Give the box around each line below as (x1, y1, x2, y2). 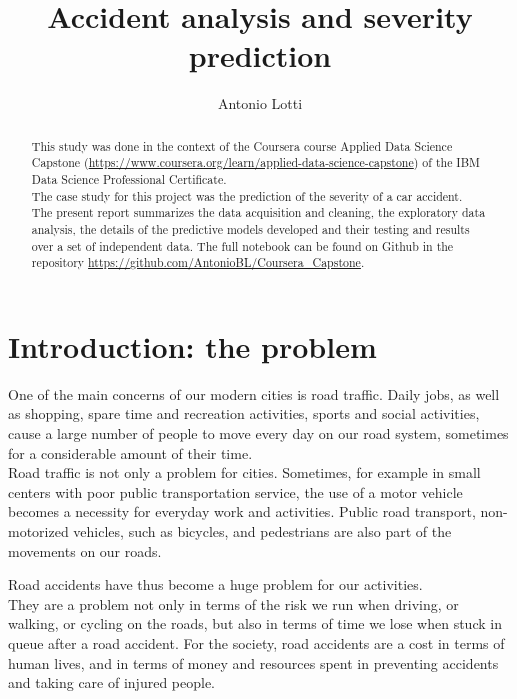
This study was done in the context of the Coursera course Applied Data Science (31, 137, 453, 154)
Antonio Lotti (217, 93, 303, 114)
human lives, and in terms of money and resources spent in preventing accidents (8, 652, 499, 673)
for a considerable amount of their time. (8, 442, 253, 463)
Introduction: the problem (8, 325, 377, 366)
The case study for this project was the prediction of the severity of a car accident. (31, 187, 463, 204)
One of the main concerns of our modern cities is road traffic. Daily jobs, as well (8, 383, 500, 404)
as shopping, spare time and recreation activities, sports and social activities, (8, 403, 480, 424)
